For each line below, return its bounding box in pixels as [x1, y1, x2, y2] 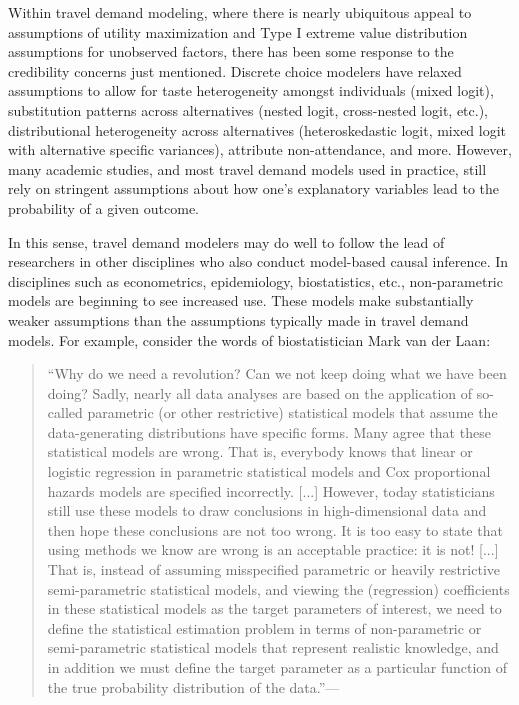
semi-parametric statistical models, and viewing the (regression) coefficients [47, 578, 510, 599]
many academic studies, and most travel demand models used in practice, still [8, 158, 487, 179]
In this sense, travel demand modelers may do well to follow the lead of [8, 231, 445, 252]
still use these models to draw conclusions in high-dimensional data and [47, 500, 487, 521]
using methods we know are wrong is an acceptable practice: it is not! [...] [47, 539, 499, 560]
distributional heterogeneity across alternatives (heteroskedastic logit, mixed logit [8, 119, 507, 140]
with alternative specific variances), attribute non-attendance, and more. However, [8, 139, 512, 160]
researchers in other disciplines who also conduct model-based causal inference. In [8, 251, 509, 272]
